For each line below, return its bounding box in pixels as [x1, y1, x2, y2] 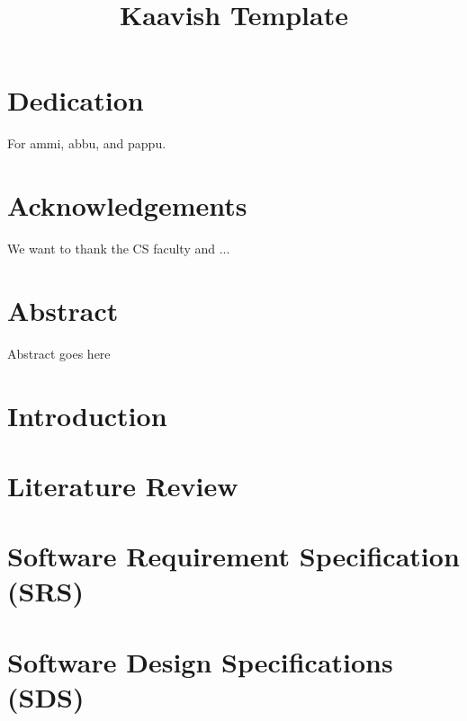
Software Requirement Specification [7, 538, 460, 574]
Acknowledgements [7, 187, 247, 224]
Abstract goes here [7, 343, 111, 362]
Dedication [7, 82, 144, 119]
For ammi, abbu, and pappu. [7, 134, 166, 153]
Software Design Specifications [7, 643, 393, 680]
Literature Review [7, 467, 238, 503]
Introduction [7, 396, 167, 433]
